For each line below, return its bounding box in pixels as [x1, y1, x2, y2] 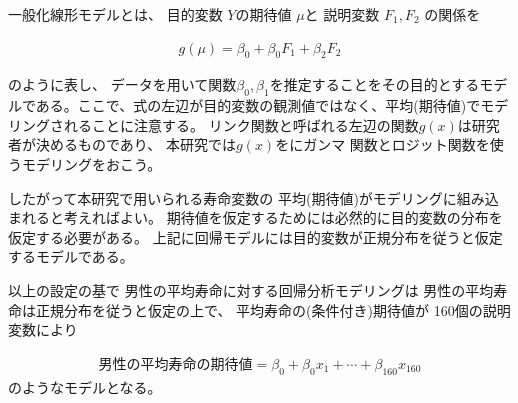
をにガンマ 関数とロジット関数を [275, 134, 490, 155]
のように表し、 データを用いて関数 [8, 74, 237, 95]
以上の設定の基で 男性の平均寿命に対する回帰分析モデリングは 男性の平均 [8, 279, 494, 300]
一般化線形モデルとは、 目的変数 [8, 4, 223, 24]
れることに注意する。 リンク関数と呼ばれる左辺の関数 [63, 114, 419, 135]
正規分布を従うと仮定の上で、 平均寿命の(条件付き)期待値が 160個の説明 [35, 299, 511, 320]
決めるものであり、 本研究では [35, 134, 236, 155]
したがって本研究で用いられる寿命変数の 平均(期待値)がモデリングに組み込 [8, 187, 499, 208]
